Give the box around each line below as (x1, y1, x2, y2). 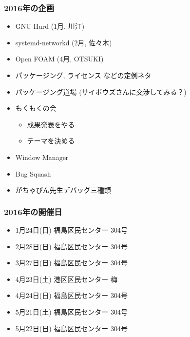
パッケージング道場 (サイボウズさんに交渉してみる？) (15, 86, 187, 97)
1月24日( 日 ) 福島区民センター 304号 (15, 224, 128, 235)
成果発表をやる (27, 119, 75, 129)
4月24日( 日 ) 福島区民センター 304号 (15, 290, 128, 300)
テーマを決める (27, 136, 75, 146)
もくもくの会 (15, 103, 57, 113)
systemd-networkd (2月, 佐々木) (15, 37, 112, 47)
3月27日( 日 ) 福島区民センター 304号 (15, 258, 128, 268)
